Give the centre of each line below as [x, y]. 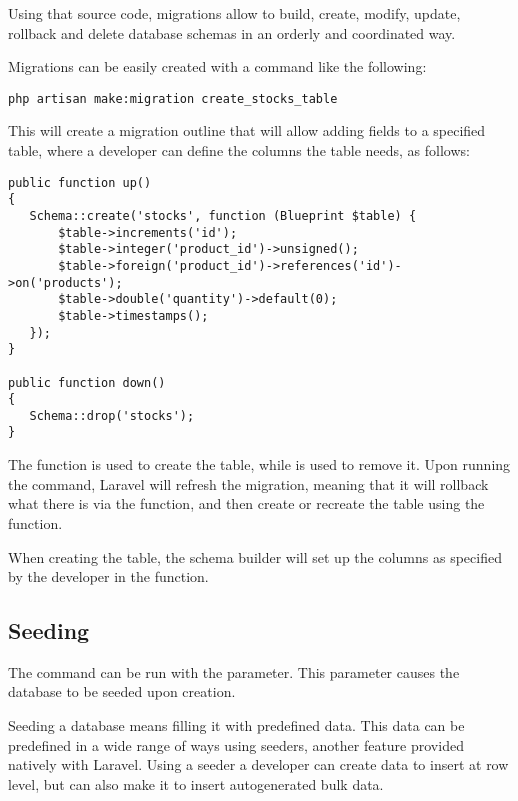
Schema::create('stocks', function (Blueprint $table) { [223, 215]
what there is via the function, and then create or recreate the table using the [246, 503]
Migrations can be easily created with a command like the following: [217, 66]
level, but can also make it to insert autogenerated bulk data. [196, 783]
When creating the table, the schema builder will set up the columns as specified [255, 556]
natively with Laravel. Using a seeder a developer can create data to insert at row [258, 764]
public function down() [87, 382]
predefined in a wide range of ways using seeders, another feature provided [236, 744]
